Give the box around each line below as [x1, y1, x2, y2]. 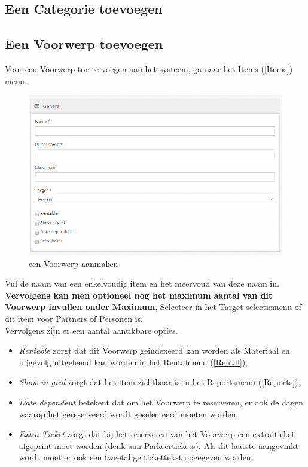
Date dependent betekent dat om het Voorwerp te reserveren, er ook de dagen [19, 395, 303, 408]
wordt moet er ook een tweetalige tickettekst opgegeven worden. [19, 451, 254, 463]
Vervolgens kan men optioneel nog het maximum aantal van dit [5, 288, 273, 301]
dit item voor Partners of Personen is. [5, 312, 143, 324]
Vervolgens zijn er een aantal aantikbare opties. [5, 324, 178, 336]
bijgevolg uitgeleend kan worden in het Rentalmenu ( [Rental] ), [19, 355, 248, 368]
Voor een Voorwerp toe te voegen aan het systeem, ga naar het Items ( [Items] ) [5, 62, 293, 75]
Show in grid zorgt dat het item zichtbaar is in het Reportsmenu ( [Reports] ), [19, 376, 301, 388]
